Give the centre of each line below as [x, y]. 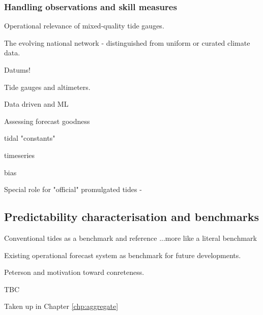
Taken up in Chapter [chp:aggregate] [61, 306]
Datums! [17, 70]
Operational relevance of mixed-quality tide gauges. [84, 26]
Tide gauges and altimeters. [47, 87]
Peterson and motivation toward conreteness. [74, 272]
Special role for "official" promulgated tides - [73, 189]
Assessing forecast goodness [47, 121]
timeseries [20, 155]
